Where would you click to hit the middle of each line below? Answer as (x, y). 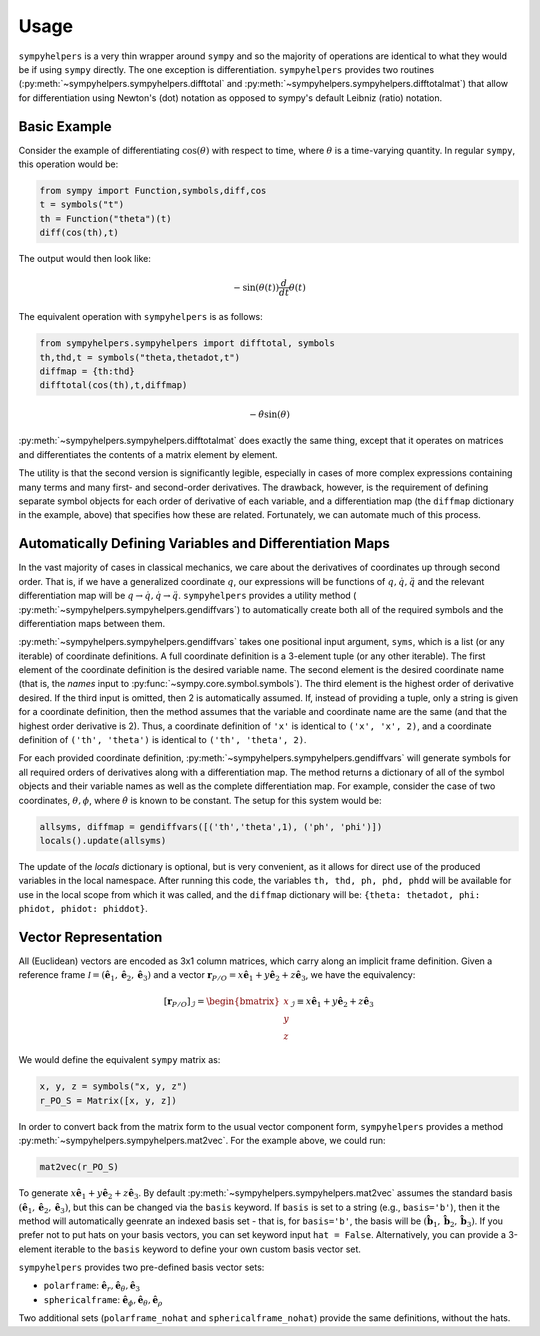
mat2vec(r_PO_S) (79, 1167)
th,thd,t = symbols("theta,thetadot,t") (139, 357)
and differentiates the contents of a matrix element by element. (148, 454)
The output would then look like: (85, 259)
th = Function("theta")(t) (105, 218)
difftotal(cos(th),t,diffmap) (113, 385)
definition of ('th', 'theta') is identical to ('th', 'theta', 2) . (162, 740)
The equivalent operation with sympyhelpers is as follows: (141, 317)
